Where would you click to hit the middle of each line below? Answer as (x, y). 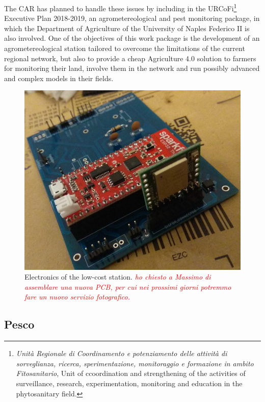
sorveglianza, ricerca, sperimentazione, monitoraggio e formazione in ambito (135, 363)
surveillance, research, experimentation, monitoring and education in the (129, 383)
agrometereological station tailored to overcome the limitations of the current (125, 48)
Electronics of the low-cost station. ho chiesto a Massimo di (118, 277)
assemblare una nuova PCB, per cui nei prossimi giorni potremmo (128, 286)
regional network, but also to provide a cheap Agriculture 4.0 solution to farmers (130, 58)
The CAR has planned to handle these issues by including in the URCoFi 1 (121, 7)
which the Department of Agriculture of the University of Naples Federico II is (127, 28)
